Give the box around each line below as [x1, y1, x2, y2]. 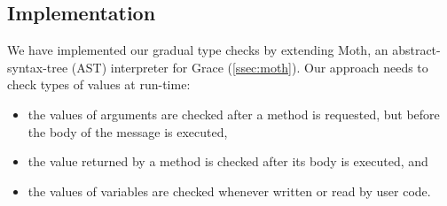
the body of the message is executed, [27, 122, 228, 141]
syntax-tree [7, 57, 68, 76]
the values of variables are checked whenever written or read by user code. [27, 181, 431, 200]
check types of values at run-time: [7, 75, 191, 94]
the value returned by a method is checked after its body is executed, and [27, 152, 428, 171]
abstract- [392, 41, 441, 59]
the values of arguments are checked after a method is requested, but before [27, 104, 440, 123]
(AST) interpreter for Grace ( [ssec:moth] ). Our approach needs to [71, 57, 428, 76]
